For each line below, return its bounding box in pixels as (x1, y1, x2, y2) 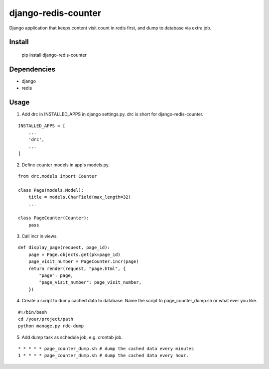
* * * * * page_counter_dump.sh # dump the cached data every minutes (18, 346, 194, 352)
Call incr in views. (21, 233, 58, 239)
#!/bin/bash (18, 309, 47, 315)
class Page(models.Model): (18, 187, 84, 193)
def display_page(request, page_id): (18, 245, 111, 250)
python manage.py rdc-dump (18, 323, 84, 329)
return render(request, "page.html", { (28, 265, 126, 271)
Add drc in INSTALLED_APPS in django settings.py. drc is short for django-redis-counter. (21, 111, 204, 117)
